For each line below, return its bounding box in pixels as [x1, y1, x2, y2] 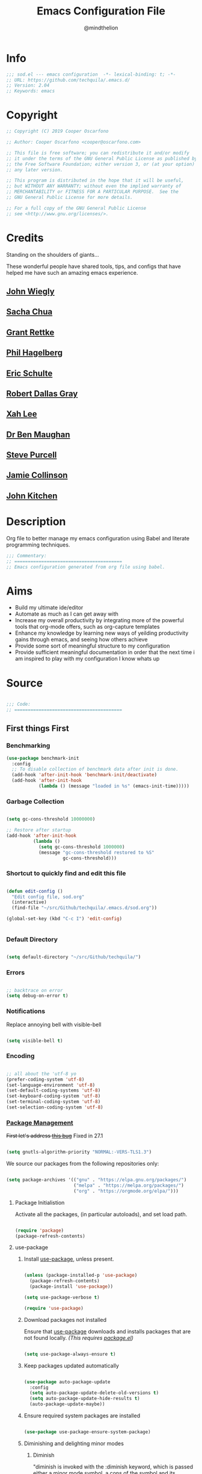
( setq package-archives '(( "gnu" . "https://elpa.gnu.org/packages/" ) [6, 1177, 187, 1183]
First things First [6, 723, 69, 734]
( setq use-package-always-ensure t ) [23, 1351, 116, 1357]
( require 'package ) [14, 1228, 64, 1234]
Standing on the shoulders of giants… [6, 251, 99, 258]
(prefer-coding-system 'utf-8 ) [6, 1076, 85, 1083]
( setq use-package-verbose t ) [23, 1294, 100, 1301]
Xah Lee [6, 409, 37, 419]
